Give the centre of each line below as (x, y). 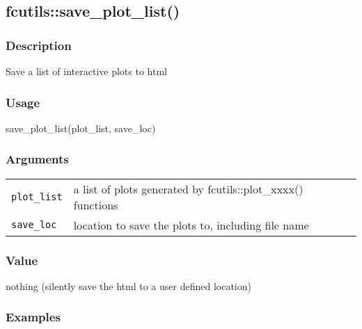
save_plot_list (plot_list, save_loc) (81, 128)
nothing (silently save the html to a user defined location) (128, 286)
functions (96, 204)
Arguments (37, 159)
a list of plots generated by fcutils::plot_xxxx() (188, 188)
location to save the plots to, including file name (191, 225)
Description (39, 45)
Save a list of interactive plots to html (86, 71)
